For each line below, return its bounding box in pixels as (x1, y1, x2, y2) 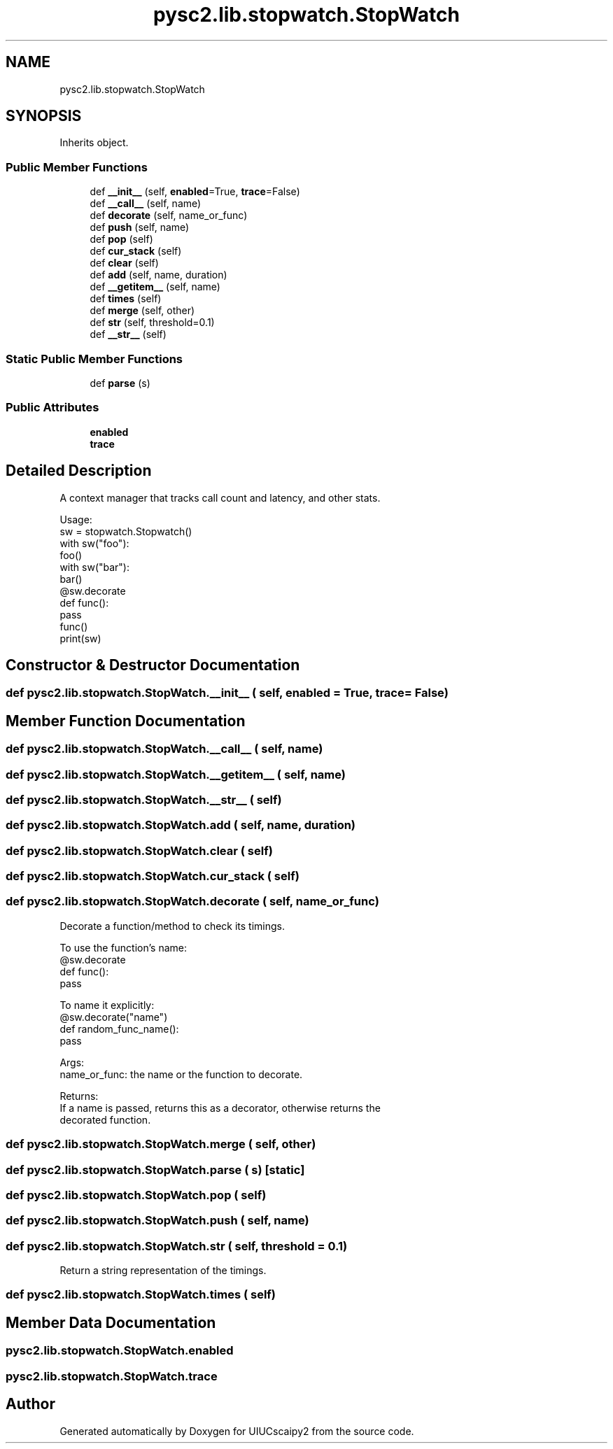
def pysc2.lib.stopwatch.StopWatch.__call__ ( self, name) (6, 742, 323, 756)
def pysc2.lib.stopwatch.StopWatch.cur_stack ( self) (6, 869, 300, 884)
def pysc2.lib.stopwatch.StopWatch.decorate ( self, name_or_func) (6, 894, 379, 909)
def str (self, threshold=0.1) (90, 316, 215, 329)
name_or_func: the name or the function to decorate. (59, 1068, 303, 1080)
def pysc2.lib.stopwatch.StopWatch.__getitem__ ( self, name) (6, 767, 346, 782)
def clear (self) (90, 257, 159, 269)
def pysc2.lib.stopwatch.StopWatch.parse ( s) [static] (6, 1162, 305, 1177)
